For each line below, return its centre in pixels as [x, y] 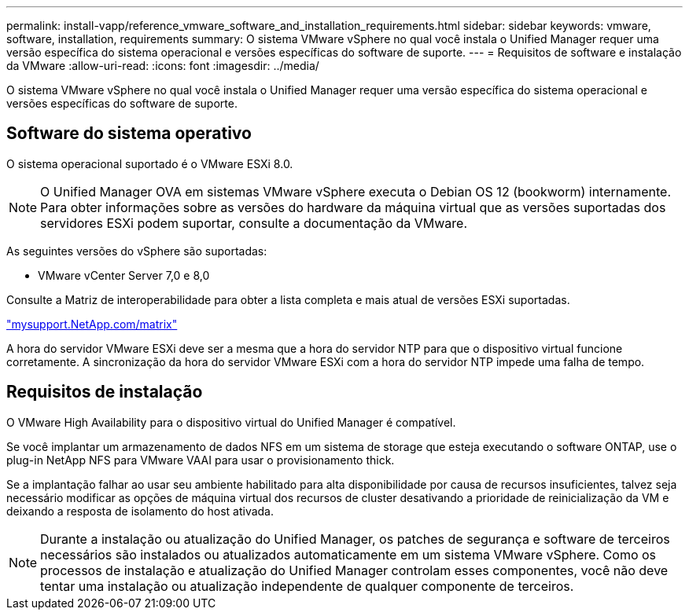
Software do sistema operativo [129, 134]
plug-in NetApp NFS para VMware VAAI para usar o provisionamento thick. [201, 460]
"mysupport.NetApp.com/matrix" [92, 324]
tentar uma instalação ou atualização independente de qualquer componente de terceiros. [307, 586]
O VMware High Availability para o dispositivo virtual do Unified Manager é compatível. [231, 422]
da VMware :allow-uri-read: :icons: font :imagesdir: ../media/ [163, 66]
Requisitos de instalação [105, 392]
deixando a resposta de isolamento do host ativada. [140, 511]
